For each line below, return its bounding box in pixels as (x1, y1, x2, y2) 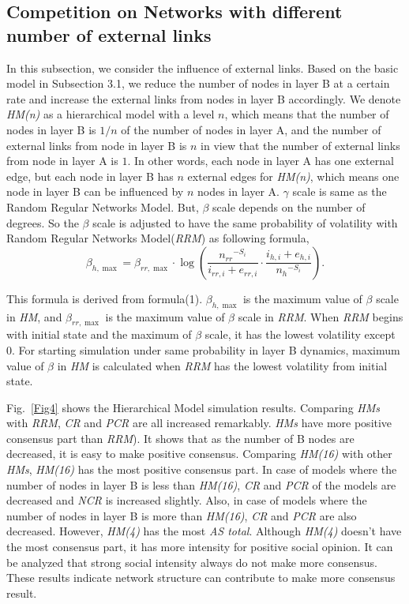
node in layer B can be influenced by (6, 183, 184, 200)
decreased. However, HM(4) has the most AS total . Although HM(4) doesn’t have (6, 523, 402, 539)
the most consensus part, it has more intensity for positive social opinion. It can (6, 538, 393, 555)
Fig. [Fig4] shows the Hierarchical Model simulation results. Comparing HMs (6, 399, 380, 415)
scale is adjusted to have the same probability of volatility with (92, 214, 398, 231)
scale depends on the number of (212, 198, 366, 215)
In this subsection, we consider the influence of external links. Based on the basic (6, 59, 399, 76)
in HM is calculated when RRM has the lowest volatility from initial (57, 357, 388, 373)
